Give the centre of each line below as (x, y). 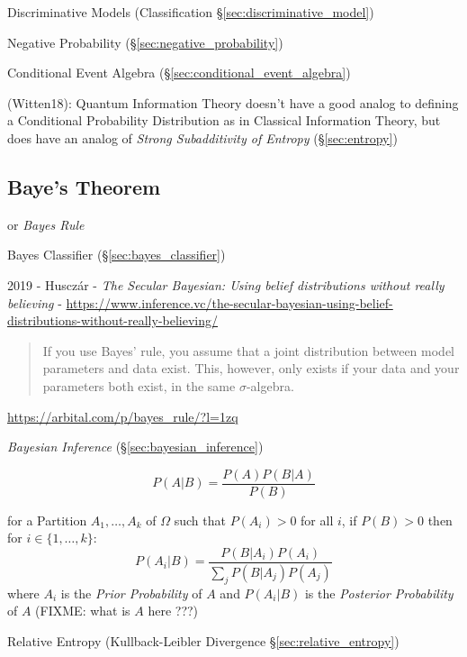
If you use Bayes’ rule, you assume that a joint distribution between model (248, 350)
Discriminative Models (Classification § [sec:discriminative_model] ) (191, 12)
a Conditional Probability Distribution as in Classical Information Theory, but (224, 120)
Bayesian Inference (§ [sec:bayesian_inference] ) (135, 447)
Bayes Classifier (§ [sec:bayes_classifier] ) (117, 255)
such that (200, 520)
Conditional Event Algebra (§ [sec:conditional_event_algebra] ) (179, 73)
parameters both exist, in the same (139, 385)
